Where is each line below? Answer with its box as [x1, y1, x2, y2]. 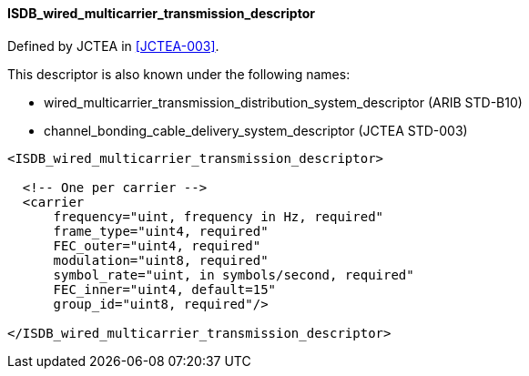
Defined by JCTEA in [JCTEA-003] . [7, 37, 219, 54]
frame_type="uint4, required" [53, 223, 269, 239]
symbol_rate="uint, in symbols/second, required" [53, 267, 414, 282]
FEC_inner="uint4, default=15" [53, 281, 277, 297]
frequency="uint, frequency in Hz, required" [53, 208, 384, 224]
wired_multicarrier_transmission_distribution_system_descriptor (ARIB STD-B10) [44, 94, 523, 110]
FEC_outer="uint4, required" [53, 238, 261, 253]
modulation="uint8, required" [53, 252, 269, 268]
